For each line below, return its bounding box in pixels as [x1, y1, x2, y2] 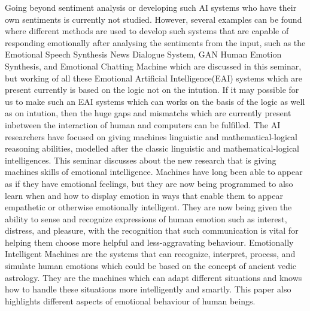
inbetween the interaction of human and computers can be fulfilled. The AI [5, 118, 281, 131]
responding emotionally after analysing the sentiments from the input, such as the [5, 36, 306, 49]
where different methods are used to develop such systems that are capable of [5, 25, 289, 37]
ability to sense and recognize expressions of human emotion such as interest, [5, 212, 287, 225]
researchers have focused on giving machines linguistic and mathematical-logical [5, 130, 297, 143]
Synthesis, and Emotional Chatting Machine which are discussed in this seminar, [5, 59, 302, 72]
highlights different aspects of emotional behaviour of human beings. [5, 294, 256, 307]
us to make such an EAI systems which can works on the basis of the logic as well [5, 95, 305, 107]
